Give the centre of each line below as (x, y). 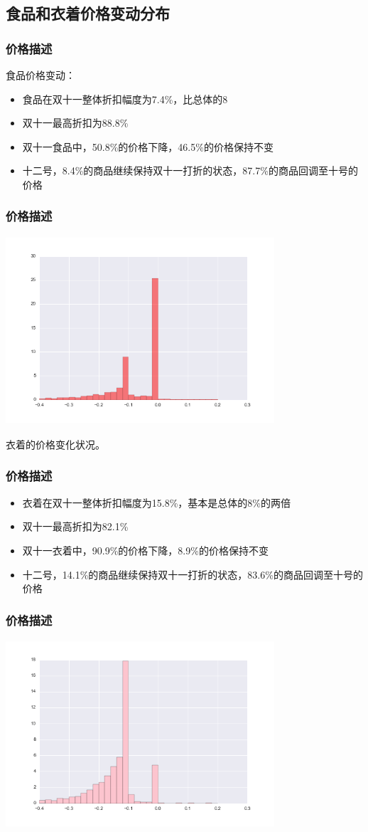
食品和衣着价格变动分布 (88, 13)
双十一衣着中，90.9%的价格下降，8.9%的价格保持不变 (145, 550)
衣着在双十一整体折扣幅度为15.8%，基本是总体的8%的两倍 (157, 502)
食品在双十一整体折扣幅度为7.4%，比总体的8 (125, 99)
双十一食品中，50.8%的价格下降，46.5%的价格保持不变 (148, 146)
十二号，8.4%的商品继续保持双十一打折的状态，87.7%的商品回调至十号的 (190, 170)
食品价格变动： (40, 75)
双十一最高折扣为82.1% (75, 526)
